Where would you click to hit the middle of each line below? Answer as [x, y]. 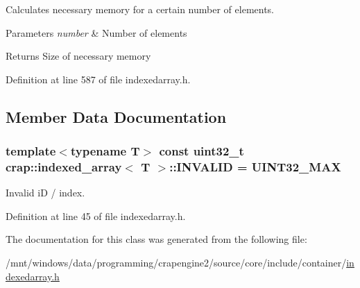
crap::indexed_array [64, 167]
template [31, 151]
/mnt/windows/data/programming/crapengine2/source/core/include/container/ [176, 263]
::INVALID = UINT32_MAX [255, 167]
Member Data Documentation [116, 116]
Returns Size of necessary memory [78, 56]
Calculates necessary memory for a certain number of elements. [140, 9]
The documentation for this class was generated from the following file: [156, 239]
